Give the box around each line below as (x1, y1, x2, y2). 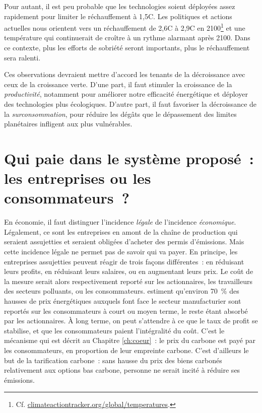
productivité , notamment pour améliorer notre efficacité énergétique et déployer (4, 89, 248, 99)
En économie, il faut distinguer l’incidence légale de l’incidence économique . (4, 217, 236, 227)
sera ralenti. (4, 52, 41, 62)
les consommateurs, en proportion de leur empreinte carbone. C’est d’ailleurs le (4, 345, 249, 355)
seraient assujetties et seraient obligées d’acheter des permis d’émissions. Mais (4, 236, 244, 247)
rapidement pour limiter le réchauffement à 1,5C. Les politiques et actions (4, 11, 232, 21)
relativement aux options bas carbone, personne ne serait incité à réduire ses (4, 365, 240, 375)
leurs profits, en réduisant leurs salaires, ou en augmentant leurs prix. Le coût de (4, 266, 253, 277)
